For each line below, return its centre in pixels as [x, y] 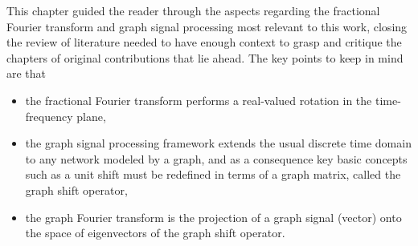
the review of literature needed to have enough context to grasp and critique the [204, 42]
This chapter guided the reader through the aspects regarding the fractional [193, 10]
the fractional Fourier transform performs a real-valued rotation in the [199, 100]
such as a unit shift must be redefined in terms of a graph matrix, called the [213, 174]
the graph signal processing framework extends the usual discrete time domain [218, 143]
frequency [49, 116]
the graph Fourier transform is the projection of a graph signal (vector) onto [213, 217]
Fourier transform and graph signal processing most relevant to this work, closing [207, 26]
